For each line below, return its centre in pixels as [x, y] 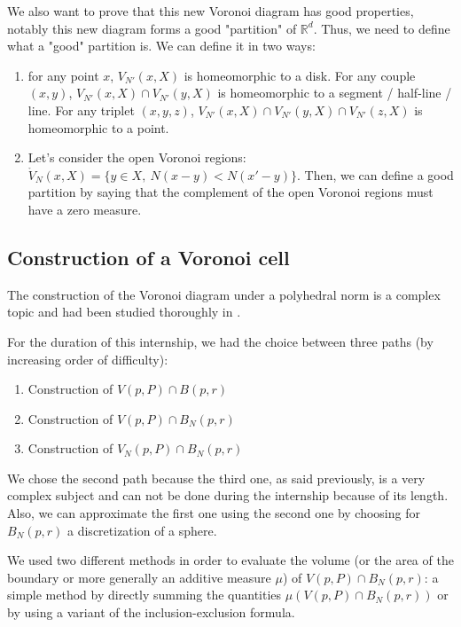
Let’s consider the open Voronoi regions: [137, 157]
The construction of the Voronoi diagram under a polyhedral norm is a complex [224, 294]
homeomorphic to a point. [98, 127]
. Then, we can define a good [375, 174]
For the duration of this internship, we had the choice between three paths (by [220, 341]
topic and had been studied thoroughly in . [124, 312]
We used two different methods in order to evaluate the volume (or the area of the [230, 560]
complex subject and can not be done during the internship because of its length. [228, 495]
